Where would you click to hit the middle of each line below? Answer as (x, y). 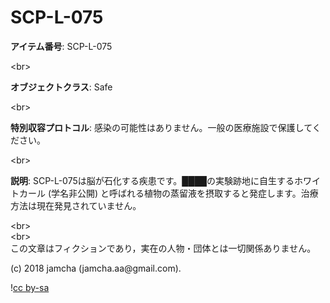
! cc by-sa (30, 287)
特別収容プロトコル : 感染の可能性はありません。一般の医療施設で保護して (161, 127)
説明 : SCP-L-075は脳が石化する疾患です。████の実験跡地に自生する (152, 180)
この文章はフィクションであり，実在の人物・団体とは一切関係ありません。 (163, 248)
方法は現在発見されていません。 (76, 205)
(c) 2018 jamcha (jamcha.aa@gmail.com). (96, 268)
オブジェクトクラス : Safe (61, 87)
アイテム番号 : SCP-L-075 (61, 46)
